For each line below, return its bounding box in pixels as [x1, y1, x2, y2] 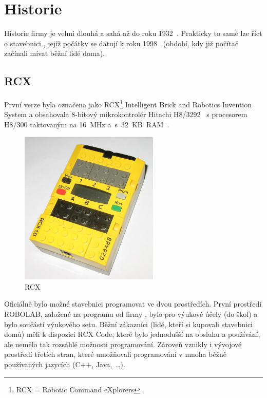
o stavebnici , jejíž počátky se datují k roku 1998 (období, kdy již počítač [4, 37, 239, 48]
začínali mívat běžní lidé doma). [4, 48, 105, 59]
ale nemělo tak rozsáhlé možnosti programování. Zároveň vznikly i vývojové [4, 338, 242, 349]
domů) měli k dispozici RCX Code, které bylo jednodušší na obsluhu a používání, [4, 329, 260, 339]
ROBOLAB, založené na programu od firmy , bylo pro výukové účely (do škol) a [4, 308, 258, 319]
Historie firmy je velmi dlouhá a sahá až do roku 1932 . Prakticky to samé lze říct [4, 28, 262, 39]
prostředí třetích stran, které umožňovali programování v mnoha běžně [4, 349, 226, 359]
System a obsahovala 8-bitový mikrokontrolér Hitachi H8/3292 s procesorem [4, 109, 247, 120]
